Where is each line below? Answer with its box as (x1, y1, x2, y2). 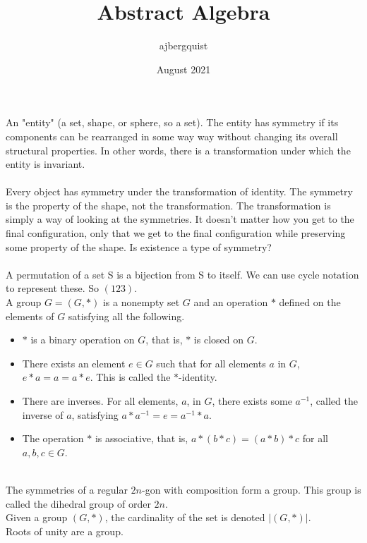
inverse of (22, 407, 64, 422)
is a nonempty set (102, 295, 180, 310)
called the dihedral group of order (6, 496, 151, 511)
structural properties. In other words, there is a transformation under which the (6, 142, 351, 157)
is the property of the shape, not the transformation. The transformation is (6, 197, 331, 212)
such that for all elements (156, 355, 266, 370)
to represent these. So (6, 281, 100, 295)
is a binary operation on (30, 332, 135, 347)
